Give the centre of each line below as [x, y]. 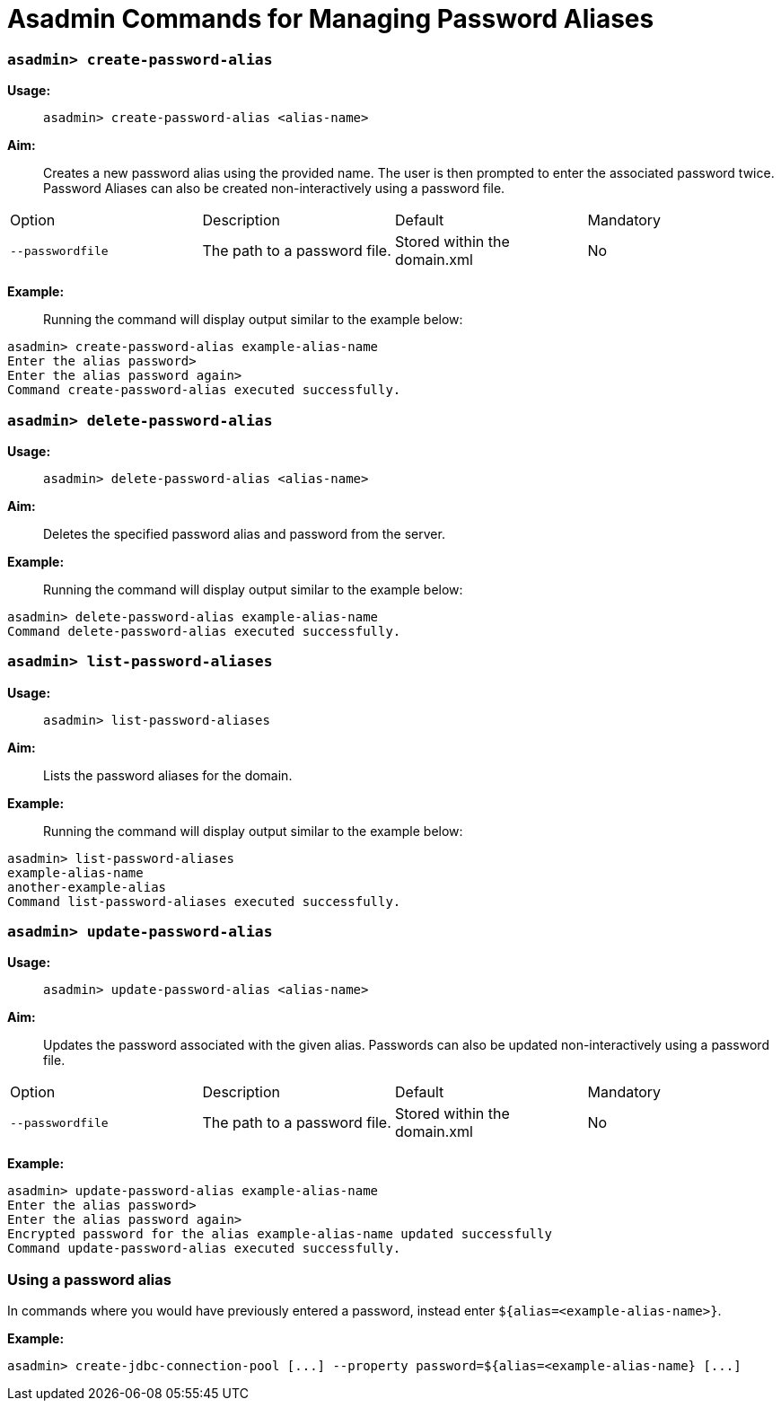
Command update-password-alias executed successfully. [204, 1249]
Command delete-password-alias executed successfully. [204, 631]
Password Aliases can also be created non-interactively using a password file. [274, 189]
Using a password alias [89, 1279]
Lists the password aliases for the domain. [168, 775]
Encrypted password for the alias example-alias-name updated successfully [280, 1234]
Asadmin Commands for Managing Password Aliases [331, 19]
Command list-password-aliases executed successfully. [204, 901]
